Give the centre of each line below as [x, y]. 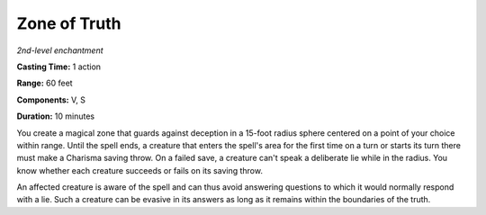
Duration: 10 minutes [55, 116]
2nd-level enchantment [60, 50]
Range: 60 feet [45, 83]
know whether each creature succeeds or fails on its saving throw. [139, 170]
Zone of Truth [69, 23]
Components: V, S [51, 100]
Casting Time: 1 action [59, 67]
